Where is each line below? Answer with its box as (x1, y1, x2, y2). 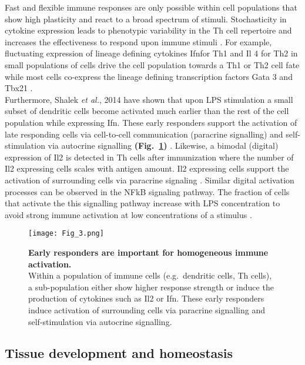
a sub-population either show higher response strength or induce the (28, 280, 274, 293)
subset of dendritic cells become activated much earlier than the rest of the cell (5, 105, 289, 117)
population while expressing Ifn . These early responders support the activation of (5, 116, 297, 128)
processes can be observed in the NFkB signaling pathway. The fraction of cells (5, 185, 290, 197)
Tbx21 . (5, 82, 33, 94)
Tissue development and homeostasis (5, 344, 233, 362)
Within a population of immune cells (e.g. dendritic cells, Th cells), (28, 269, 272, 282)
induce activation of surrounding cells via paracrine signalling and (28, 303, 265, 316)
